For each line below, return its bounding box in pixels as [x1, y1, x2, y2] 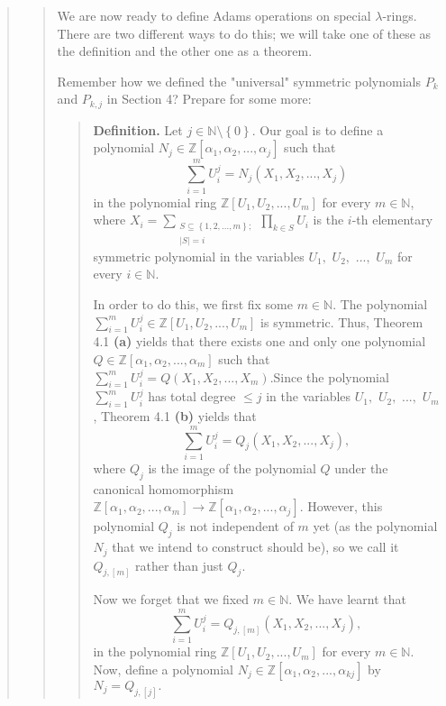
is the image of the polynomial [148, 458, 316, 477]
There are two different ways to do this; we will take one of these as [57, 23, 432, 42]
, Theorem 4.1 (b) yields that [93, 407, 257, 426]
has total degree [148, 387, 236, 406]
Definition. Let [93, 120, 183, 139]
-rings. [382, 6, 417, 24]
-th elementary [351, 210, 433, 229]
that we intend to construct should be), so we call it [112, 537, 399, 556]
